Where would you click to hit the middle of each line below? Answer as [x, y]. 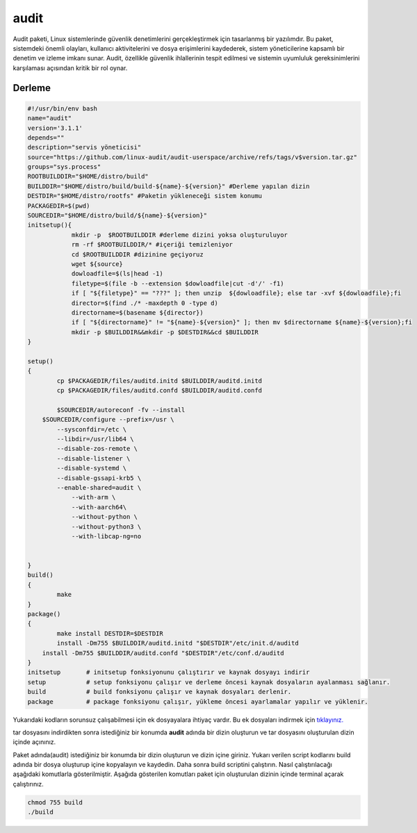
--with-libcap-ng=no [106, 536]
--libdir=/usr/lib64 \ [96, 439]
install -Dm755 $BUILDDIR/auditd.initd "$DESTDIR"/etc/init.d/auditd [178, 643]
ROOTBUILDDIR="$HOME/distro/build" [88, 176]
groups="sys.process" [64, 167]
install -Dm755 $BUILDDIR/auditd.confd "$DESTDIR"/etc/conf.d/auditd [163, 653]
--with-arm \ [93, 497]
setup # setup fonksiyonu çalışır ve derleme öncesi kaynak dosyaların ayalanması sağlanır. [209, 682]
